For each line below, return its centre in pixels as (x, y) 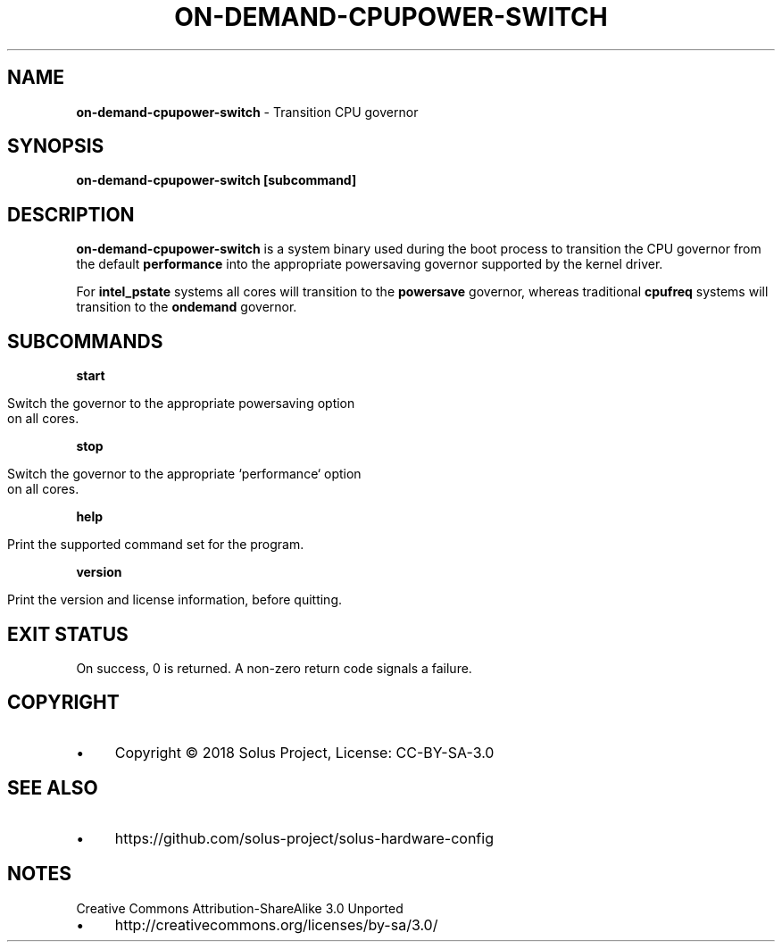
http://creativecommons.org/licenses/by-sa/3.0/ (276, 924)
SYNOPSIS (56, 146)
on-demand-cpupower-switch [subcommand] (216, 180)
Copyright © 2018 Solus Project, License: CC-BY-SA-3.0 (304, 752)
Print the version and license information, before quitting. (175, 600)
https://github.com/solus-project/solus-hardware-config (304, 838)
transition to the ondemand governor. (187, 307)
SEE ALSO (53, 788)
